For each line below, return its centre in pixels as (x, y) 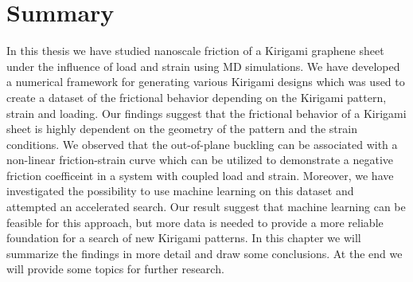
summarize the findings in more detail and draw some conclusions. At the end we (205, 253)
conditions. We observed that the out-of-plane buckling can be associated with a (202, 144)
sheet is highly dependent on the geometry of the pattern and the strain (182, 129)
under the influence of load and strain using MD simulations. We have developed (203, 66)
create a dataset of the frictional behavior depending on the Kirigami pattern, (197, 97)
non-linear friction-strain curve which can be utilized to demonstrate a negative (200, 160)
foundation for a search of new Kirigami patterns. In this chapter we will (184, 238)
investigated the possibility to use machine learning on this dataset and (180, 191)
